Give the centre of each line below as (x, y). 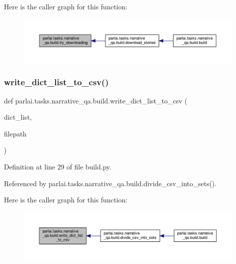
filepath (15, 133)
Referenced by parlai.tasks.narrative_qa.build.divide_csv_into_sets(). (110, 183)
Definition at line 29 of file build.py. (58, 167)
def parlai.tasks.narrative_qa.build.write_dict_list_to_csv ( (96, 100)
